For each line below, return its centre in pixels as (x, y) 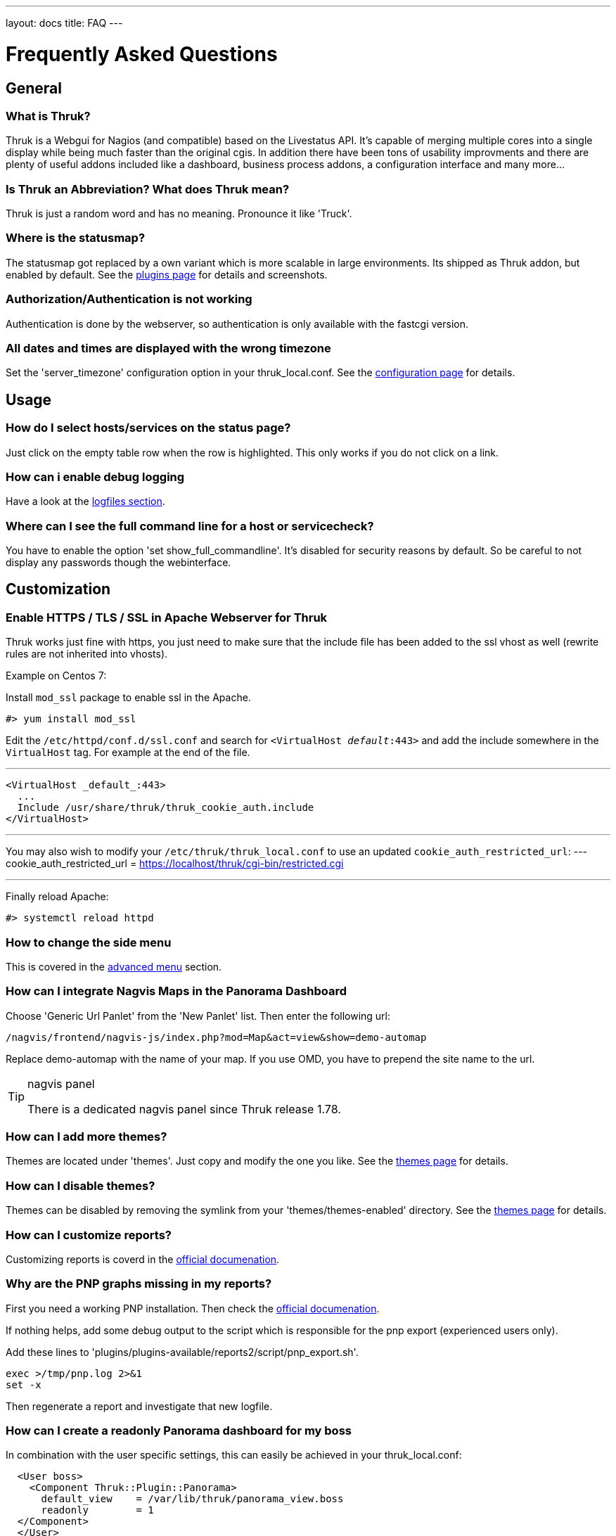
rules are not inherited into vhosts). (87, 654)
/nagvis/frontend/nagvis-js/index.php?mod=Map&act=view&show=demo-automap (216, 1037)
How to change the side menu (89, 942)
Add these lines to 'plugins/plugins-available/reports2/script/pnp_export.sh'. (182, 1352)
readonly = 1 (97, 1510)
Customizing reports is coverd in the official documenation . (143, 1259)
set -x (24, 1384)
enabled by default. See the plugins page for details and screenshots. (167, 274)
